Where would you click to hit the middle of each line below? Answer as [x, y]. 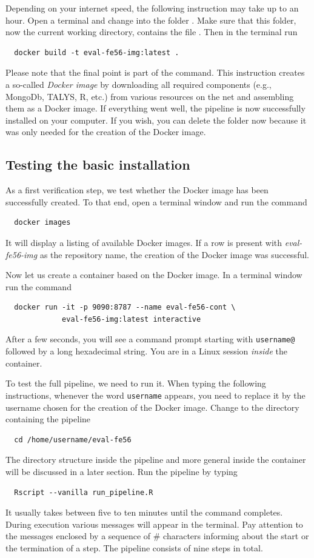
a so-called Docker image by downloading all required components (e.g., [139, 84]
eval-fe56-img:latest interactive [132, 319]
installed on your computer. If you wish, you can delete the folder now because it [156, 120]
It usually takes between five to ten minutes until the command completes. [144, 512]
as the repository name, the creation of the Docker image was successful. [174, 254]
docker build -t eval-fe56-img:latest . [97, 52]
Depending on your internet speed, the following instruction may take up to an [152, 8]
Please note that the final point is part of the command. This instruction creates [155, 72]
